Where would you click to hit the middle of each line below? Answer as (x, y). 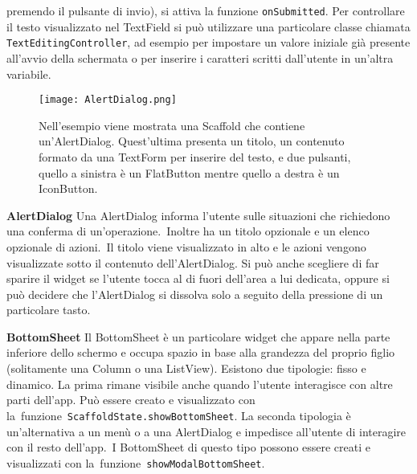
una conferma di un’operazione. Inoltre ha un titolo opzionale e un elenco (188, 231)
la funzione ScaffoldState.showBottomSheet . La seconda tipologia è (179, 415)
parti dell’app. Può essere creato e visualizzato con (131, 400)
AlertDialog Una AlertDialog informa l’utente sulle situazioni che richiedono (198, 215)
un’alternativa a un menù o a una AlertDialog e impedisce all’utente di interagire (206, 431)
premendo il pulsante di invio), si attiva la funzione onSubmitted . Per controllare (206, 10)
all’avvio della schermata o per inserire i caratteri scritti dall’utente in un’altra (200, 57)
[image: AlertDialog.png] (108, 100)
